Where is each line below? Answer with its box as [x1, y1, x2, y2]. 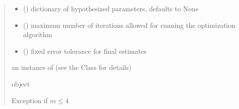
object [11, 78, 30, 88]
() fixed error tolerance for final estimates [23, 45, 147, 56]
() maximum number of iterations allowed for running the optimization [23, 20, 236, 30]
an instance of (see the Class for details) [11, 62, 132, 72]
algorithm [23, 29, 52, 40]
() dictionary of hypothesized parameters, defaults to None [23, 3, 199, 13]
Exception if [11, 95, 48, 105]
